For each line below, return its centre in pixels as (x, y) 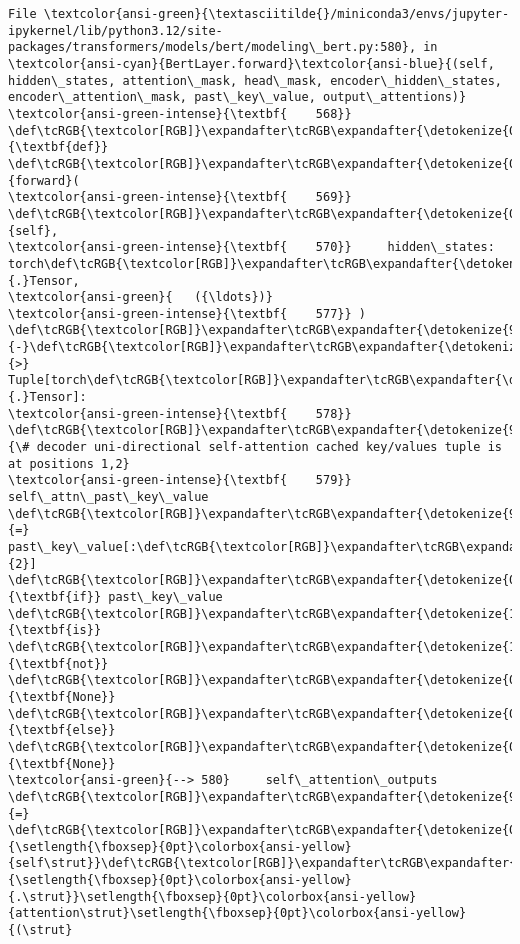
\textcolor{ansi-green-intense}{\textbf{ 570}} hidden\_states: (251, 247)
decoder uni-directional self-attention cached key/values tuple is (269, 447)
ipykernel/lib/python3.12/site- (115, 30)
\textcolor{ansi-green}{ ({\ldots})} (140, 297)
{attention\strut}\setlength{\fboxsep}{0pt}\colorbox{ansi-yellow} (237, 913)
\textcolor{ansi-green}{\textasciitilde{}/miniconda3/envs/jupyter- (276, 14)
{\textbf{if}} (55, 596)
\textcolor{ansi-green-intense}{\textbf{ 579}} (180, 480)
